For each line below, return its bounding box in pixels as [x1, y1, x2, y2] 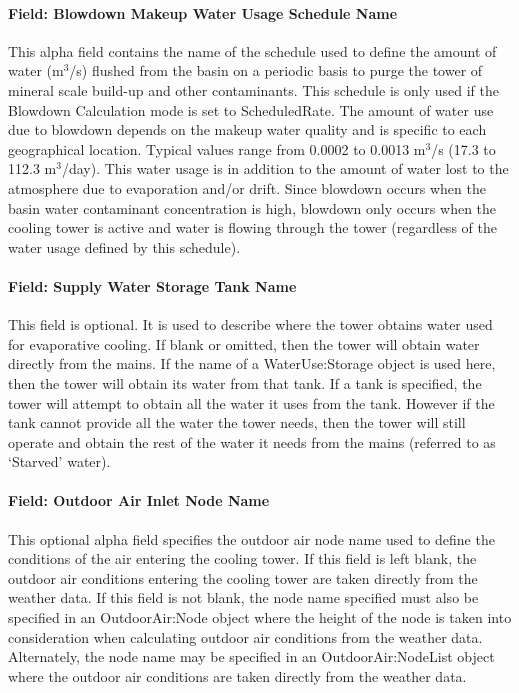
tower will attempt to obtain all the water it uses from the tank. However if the [8, 392, 495, 413]
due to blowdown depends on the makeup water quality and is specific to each [8, 119, 487, 140]
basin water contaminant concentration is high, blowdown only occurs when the [8, 197, 497, 218]
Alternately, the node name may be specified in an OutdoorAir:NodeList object [8, 646, 495, 667]
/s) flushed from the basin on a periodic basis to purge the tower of [69, 60, 483, 81]
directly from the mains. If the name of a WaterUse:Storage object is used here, [8, 353, 496, 374]
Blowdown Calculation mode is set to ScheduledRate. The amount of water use [8, 99, 494, 120]
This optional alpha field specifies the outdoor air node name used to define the [8, 528, 495, 549]
